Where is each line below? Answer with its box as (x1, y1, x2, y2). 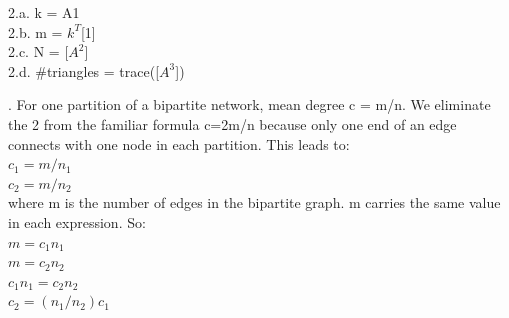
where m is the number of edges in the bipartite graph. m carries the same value (8, 192, 501, 213)
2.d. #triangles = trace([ (8, 60, 160, 81)
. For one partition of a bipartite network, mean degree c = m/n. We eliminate (8, 94, 491, 115)
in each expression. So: (8, 211, 146, 232)
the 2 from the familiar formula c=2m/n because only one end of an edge (8, 113, 457, 134)
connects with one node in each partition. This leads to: (8, 133, 350, 154)
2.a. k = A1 (8, 2, 80, 22)
